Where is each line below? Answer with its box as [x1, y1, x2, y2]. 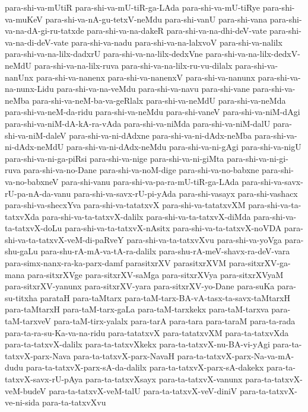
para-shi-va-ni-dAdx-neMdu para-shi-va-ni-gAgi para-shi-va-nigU [66, 140, 301, 153]
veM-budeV [5, 384, 46, 397]
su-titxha [5, 291, 37, 304]
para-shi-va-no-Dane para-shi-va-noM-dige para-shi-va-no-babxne [23, 164, 259, 176]
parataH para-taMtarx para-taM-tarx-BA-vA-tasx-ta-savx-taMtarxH [40, 291, 290, 304]
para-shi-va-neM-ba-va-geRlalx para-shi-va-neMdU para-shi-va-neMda [32, 94, 286, 106]
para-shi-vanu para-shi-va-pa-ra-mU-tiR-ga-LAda [61, 175, 239, 187]
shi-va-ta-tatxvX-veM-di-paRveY [5, 233, 124, 245]
